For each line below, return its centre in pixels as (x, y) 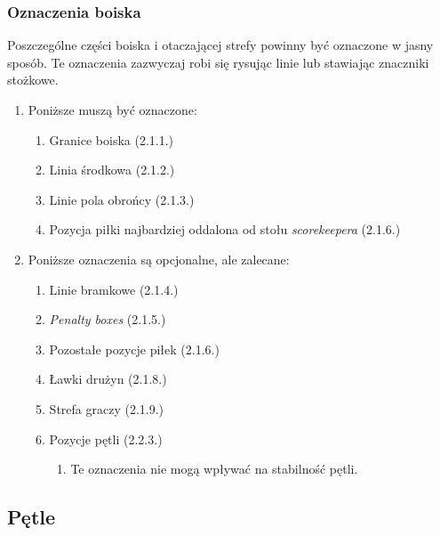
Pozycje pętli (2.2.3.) (106, 439)
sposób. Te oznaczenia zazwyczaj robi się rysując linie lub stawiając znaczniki (218, 62)
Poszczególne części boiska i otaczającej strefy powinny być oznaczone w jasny (220, 45)
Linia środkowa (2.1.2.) (112, 170)
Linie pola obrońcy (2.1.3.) (122, 199)
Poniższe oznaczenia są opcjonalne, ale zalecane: (159, 259)
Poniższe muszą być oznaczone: (112, 110)
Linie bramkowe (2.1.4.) (114, 289)
